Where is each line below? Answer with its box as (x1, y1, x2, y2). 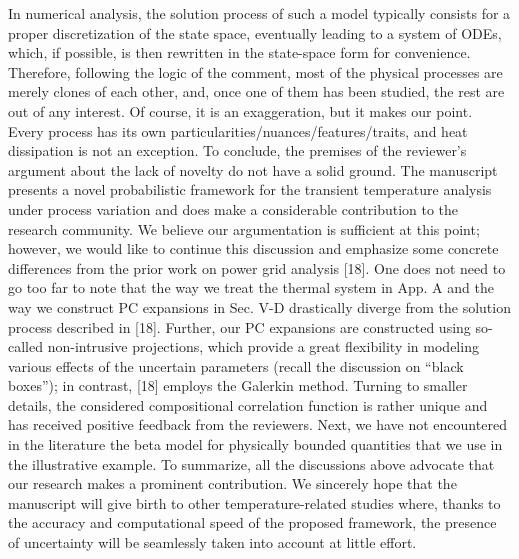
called (8, 336, 43, 357)
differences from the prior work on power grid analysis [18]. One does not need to (8, 257, 506, 278)
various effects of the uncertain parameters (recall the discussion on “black (8, 355, 464, 376)
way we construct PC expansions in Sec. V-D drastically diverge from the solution (8, 296, 511, 317)
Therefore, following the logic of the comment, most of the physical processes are (8, 61, 503, 82)
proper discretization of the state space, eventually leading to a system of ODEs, (8, 22, 502, 43)
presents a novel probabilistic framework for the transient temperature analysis (8, 179, 492, 200)
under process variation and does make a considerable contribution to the (8, 198, 459, 219)
